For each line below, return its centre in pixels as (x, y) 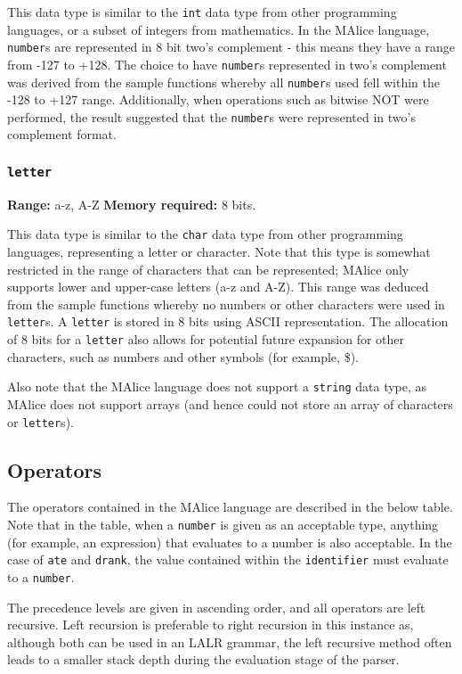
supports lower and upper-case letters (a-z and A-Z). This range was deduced (218, 287)
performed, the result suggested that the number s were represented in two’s (211, 116)
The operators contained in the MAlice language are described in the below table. (230, 507)
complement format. (62, 134)
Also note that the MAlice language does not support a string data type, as (217, 386)
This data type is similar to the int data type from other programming (202, 12)
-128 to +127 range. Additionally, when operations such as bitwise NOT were (218, 99)
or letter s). (41, 421)
